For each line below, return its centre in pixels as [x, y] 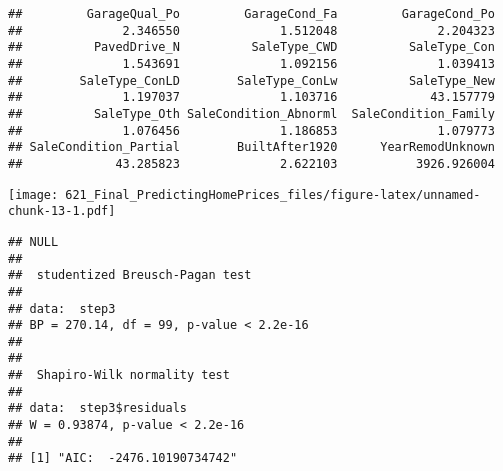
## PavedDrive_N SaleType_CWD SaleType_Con [251, 47]
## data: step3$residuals [97, 408]
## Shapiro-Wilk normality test [119, 375]
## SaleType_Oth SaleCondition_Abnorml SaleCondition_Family [251, 113]
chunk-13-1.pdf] [62, 211]
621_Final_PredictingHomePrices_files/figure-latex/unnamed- [273, 194]
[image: [33, 194]
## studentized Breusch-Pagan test [130, 275]
